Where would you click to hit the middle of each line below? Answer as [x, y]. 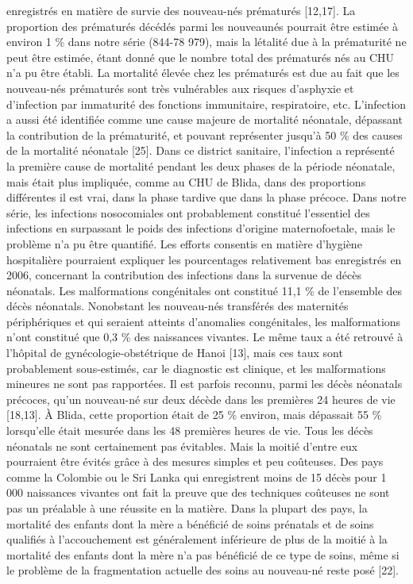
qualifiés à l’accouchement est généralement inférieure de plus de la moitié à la [197, 539]
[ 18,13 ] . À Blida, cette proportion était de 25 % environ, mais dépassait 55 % [194, 415]
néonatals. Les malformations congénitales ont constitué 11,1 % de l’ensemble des [205, 290]
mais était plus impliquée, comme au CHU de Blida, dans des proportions [186, 181]
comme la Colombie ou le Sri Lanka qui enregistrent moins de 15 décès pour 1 [197, 476]
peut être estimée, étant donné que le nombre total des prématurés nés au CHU [201, 57]
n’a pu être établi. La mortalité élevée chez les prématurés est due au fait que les [203, 73]
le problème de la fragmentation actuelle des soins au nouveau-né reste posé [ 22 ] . [203, 570]
